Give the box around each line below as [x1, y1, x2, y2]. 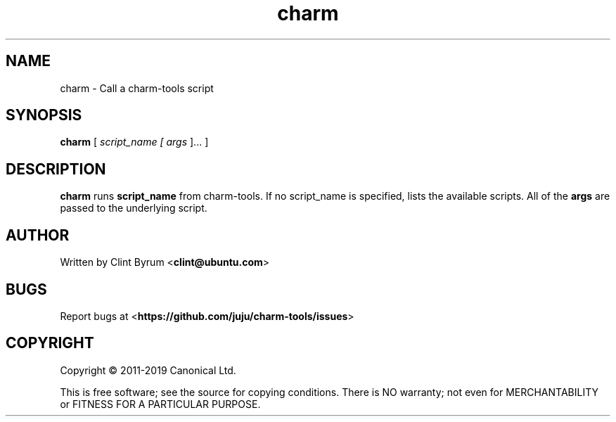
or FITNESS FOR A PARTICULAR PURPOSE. [60, 397, 261, 410]
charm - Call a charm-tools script [60, 82, 214, 94]
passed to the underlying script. [60, 202, 207, 215]
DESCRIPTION [6, 160, 106, 178]
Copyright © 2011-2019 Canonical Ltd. [60, 364, 236, 376]
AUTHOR [6, 226, 70, 244]
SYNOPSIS [6, 106, 82, 124]
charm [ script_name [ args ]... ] [60, 136, 209, 148]
